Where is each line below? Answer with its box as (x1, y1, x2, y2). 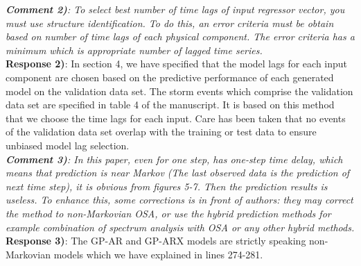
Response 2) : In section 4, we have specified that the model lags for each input (6, 56, 348, 71)
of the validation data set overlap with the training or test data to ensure (6, 124, 317, 139)
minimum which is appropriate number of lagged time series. (6, 42, 263, 57)
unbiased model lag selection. (6, 138, 130, 152)
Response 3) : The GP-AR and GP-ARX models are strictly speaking (6, 233, 306, 248)
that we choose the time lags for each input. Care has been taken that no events (6, 110, 346, 125)
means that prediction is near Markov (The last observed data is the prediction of (6, 165, 350, 180)
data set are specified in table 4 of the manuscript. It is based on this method (6, 97, 335, 112)
